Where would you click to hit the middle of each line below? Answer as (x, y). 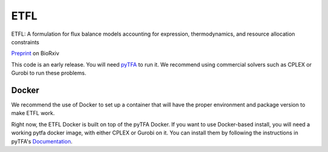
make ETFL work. (33, 113)
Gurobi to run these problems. (49, 73)
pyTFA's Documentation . (42, 141)
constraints (25, 42)
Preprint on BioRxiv (35, 53)
